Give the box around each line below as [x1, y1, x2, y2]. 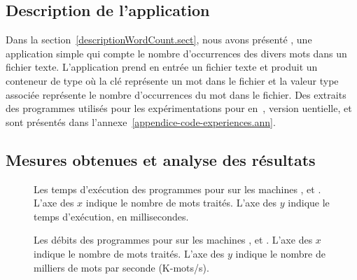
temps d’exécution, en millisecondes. [34, 209, 189, 223]
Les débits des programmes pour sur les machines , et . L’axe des [34, 232, 313, 247]
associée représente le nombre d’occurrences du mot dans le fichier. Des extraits [6, 87, 346, 101]
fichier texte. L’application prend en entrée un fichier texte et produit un [6, 59, 318, 74]
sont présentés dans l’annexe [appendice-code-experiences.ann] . [6, 114, 276, 129]
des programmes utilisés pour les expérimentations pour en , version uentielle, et [6, 101, 352, 115]
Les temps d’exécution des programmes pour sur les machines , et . [34, 181, 321, 196]
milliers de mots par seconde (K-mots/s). [34, 260, 209, 274]
